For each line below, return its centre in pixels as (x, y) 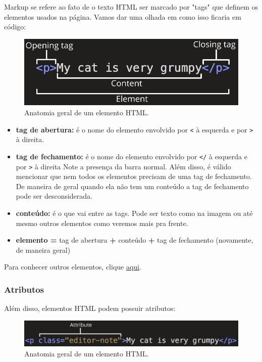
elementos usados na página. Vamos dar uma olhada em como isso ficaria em (123, 16)
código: (15, 27)
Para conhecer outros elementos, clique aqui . (73, 267)
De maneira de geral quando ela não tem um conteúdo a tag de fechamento (132, 186)
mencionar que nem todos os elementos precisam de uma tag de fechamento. (134, 176)
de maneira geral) (43, 250)
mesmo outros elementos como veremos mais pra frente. (102, 223)
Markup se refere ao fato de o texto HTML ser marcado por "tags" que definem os (131, 7)
